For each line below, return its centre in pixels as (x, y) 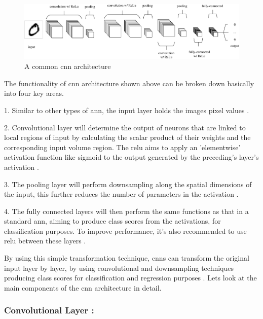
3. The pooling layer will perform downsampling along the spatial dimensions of (128, 184)
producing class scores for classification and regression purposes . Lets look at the (130, 278)
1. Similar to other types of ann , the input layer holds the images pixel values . (127, 110)
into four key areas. (34, 93)
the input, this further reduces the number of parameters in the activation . (121, 194)
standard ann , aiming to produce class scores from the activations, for (112, 221)
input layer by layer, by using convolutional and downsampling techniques (119, 268)
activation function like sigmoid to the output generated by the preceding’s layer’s (131, 157)
